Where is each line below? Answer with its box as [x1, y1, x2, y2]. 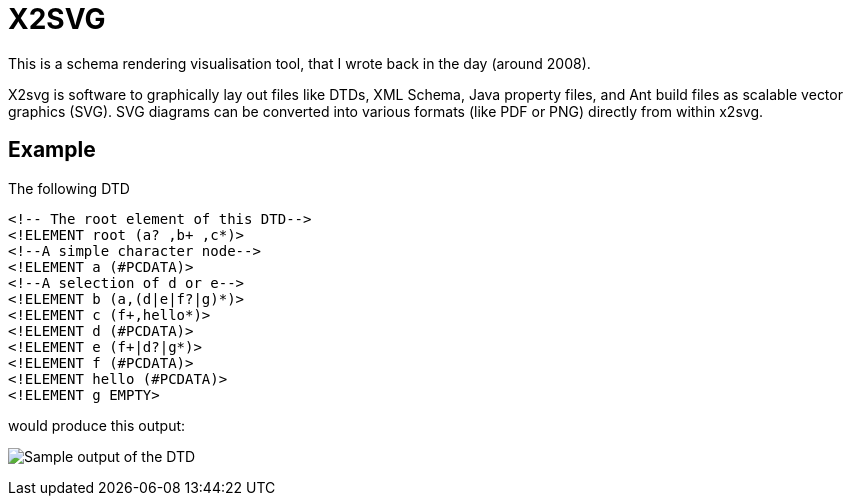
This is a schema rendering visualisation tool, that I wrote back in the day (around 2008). [8, 54, 591, 72]
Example [8, 137, 96, 163]
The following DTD [8, 179, 130, 197]
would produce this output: [8, 416, 186, 434]
